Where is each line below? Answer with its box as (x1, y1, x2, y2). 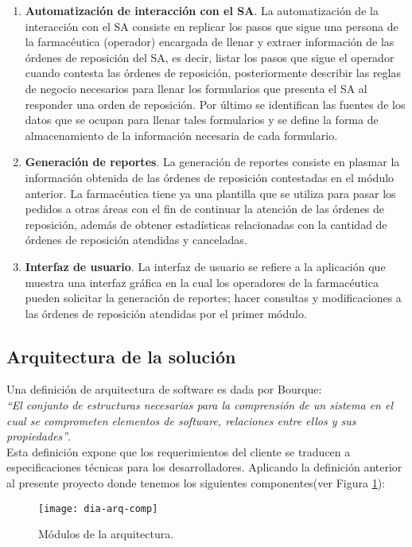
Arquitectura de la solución (6, 343, 236, 368)
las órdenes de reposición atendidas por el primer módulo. (25, 305, 307, 321)
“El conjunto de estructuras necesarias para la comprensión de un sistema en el (6, 397, 394, 413)
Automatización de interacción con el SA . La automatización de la (25, 2, 379, 18)
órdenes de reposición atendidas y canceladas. (25, 231, 247, 248)
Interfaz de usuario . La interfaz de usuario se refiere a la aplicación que (25, 258, 386, 274)
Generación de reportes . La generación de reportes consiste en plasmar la (25, 153, 400, 170)
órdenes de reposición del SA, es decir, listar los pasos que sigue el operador (25, 48, 395, 65)
